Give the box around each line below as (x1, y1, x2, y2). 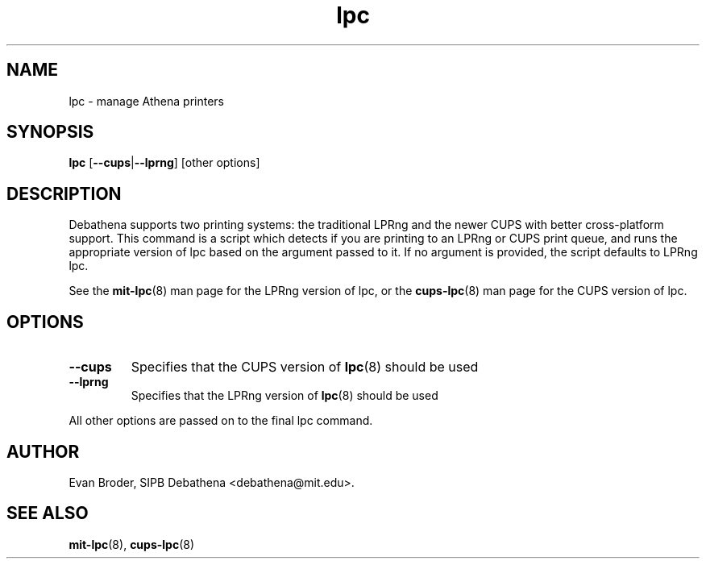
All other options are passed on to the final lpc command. (69, 413, 373, 428)
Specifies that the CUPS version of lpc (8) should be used (131, 359, 479, 376)
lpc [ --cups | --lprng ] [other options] (69, 156, 260, 170)
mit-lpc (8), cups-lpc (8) (69, 537, 195, 551)
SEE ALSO (6, 503, 89, 524)
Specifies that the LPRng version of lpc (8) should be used (131, 388, 438, 403)
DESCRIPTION (6, 183, 122, 204)
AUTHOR (6, 441, 80, 462)
